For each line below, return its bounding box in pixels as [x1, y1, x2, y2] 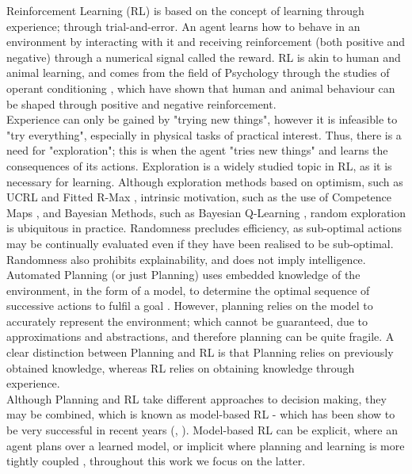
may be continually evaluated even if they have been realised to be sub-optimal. [6, 235, 394, 251]
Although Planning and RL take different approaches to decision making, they [6, 390, 387, 407]
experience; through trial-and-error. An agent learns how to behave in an [6, 17, 360, 34]
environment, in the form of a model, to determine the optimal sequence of [6, 281, 370, 298]
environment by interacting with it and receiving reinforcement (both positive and [6, 33, 406, 50]
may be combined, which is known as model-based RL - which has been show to [6, 406, 395, 422]
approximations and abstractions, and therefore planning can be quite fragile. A [6, 328, 395, 345]
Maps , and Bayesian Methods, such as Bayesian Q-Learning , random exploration [6, 204, 406, 220]
